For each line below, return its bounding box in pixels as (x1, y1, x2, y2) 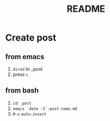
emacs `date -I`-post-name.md (12, 106, 78, 111)
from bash (5, 86, 39, 95)
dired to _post (12, 66, 43, 72)
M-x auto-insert (12, 111, 47, 117)
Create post (5, 32, 56, 44)
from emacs (5, 52, 45, 61)
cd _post (12, 100, 32, 106)
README (67, 3, 105, 15)
